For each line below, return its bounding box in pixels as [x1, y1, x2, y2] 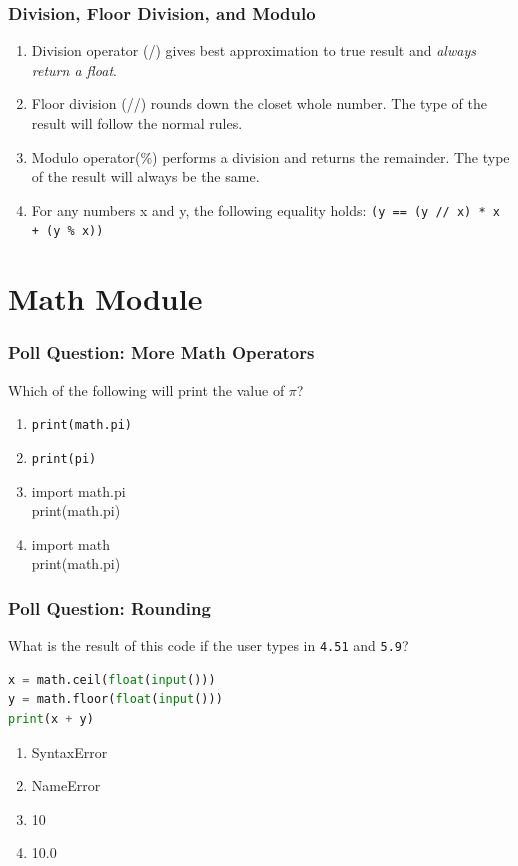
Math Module [8, 278, 203, 319]
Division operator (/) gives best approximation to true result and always [31, 40, 476, 61]
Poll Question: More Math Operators [8, 340, 315, 365]
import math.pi [31, 480, 126, 501]
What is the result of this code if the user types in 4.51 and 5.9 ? [8, 635, 409, 656]
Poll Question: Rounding [8, 595, 211, 620]
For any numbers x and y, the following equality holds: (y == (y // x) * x [31, 199, 500, 220]
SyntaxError [31, 741, 108, 762]
